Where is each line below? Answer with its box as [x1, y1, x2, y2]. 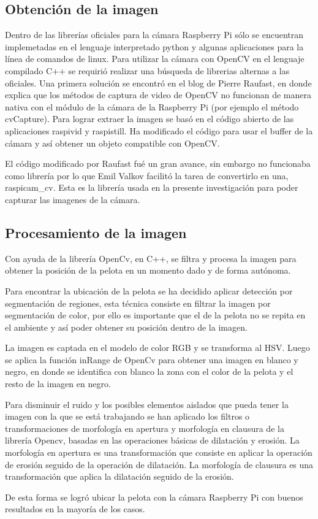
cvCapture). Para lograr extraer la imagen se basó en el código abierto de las [5, 112, 294, 125]
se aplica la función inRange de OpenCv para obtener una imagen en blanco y [5, 353, 298, 366]
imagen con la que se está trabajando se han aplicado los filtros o [5, 410, 250, 423]
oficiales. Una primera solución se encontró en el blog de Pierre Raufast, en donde [5, 76, 312, 89]
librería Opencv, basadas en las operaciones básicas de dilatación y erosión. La [5, 434, 300, 447]
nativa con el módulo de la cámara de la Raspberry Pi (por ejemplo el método [5, 100, 299, 113]
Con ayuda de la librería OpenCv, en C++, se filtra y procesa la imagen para [5, 252, 297, 264]
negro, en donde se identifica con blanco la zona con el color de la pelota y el [5, 365, 293, 378]
